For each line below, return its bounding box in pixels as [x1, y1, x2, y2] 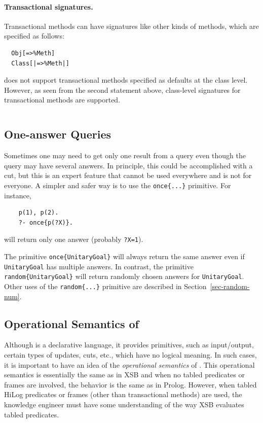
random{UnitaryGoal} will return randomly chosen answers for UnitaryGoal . [4, 271, 244, 281]
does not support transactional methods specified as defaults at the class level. [4, 75, 248, 85]
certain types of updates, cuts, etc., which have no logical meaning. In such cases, [4, 349, 257, 360]
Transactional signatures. [4, 1, 93, 12]
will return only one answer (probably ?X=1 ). [4, 234, 143, 244]
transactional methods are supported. [4, 94, 121, 105]
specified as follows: [4, 30, 64, 41]
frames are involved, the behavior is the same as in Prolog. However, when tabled [4, 379, 257, 390]
